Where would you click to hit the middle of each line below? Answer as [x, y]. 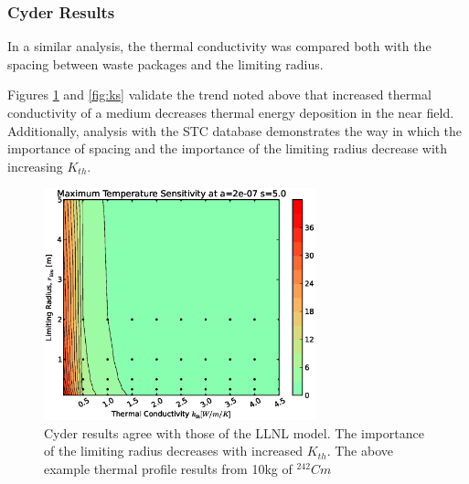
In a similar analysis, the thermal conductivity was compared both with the [219, 46]
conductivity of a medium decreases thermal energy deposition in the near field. [231, 112]
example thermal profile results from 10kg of [168, 468]
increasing [35, 166]
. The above [360, 451]
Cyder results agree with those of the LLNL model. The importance [234, 432]
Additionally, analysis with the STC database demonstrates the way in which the [235, 130]
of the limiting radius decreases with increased [174, 451]
